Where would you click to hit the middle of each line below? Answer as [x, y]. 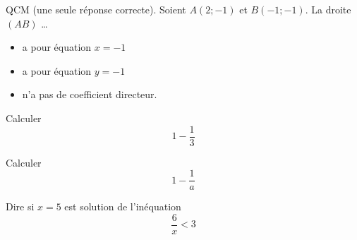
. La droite [328, 9]
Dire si [20, 206]
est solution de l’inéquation [123, 206]
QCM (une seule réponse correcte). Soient [96, 9]
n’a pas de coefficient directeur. [90, 94]
